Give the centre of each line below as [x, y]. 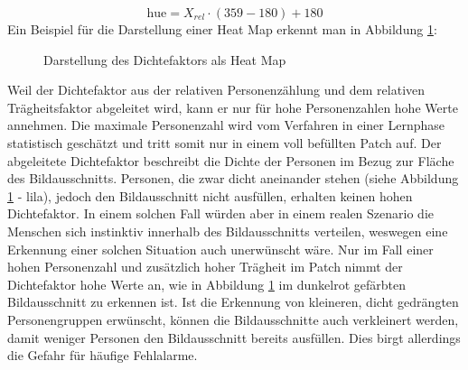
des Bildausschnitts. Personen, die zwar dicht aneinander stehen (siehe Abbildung [233, 178]
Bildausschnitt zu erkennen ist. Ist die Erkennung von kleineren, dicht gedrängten [233, 302]
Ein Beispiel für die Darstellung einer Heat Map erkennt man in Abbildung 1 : [222, 29]
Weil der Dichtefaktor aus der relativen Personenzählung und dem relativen [216, 90]
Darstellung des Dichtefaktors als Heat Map [165, 59]
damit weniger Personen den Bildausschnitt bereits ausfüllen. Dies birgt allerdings [234, 337]
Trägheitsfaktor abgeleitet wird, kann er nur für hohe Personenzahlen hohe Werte [233, 107]
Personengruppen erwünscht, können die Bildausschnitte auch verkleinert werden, [233, 319]
